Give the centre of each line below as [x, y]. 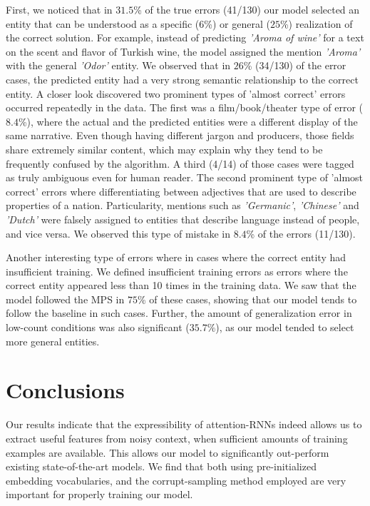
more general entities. [53, 341]
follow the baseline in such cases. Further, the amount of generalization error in [179, 313]
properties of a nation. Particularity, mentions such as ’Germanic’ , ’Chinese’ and [183, 205]
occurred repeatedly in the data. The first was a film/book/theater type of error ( [184, 107]
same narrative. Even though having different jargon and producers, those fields [180, 135]
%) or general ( [237, 23]
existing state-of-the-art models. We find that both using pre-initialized [161, 466]
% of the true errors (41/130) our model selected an [247, 9]
